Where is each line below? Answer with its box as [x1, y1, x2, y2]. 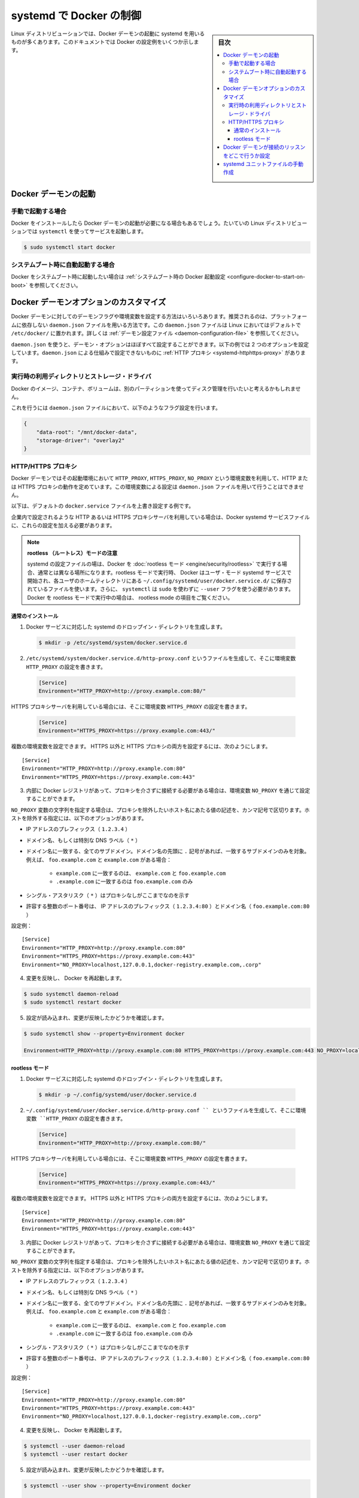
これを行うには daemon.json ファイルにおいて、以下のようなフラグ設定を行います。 [11, 404, 221, 412]
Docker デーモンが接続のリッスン [223, 144, 306, 151]
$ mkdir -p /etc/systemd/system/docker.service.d [38, 639, 187, 647]
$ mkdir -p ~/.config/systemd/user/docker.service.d [38, 1091, 197, 1098]
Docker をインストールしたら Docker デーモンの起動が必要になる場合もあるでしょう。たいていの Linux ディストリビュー [11, 219, 308, 227]
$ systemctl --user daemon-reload [23, 1442, 125, 1449]
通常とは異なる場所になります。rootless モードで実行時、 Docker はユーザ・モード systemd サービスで [37, 569, 292, 576]
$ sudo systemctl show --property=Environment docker [23, 1031, 185, 1037]
